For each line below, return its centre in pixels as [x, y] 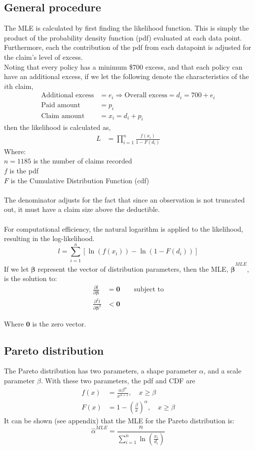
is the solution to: [31, 278]
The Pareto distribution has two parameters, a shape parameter [101, 371]
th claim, [20, 86]
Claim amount [63, 116]
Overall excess [146, 96]
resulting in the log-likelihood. [49, 238]
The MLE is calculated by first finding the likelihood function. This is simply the [127, 28]
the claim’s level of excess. [43, 57]
